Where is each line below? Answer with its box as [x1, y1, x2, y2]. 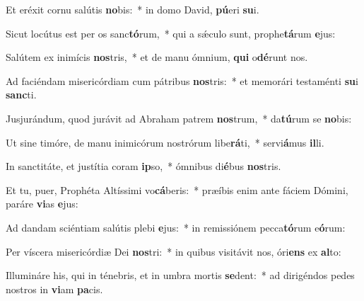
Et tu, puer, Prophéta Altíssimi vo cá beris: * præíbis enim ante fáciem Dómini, [6, 182, 348, 197]
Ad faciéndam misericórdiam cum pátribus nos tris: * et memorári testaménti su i [6, 73, 358, 88]
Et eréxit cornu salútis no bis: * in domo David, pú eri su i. [6, 2, 259, 16]
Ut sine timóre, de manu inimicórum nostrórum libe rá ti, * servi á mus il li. [6, 135, 324, 149]
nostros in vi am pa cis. [6, 281, 103, 296]
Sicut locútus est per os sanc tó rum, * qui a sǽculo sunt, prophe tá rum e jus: [6, 25, 336, 40]
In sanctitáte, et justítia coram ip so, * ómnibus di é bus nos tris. [6, 159, 281, 174]
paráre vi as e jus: [6, 196, 78, 211]
